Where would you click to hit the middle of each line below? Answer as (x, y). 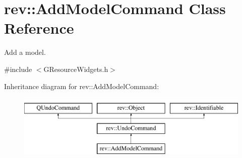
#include (18, 69)
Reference (39, 28)
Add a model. (25, 52)
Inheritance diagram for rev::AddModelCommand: (82, 86)
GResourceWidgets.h (76, 69)
